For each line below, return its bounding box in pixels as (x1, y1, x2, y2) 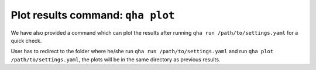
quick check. (11, 37, 42, 44)
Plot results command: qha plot (11, 9, 175, 21)
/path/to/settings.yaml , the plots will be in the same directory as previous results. (11, 56, 221, 63)
